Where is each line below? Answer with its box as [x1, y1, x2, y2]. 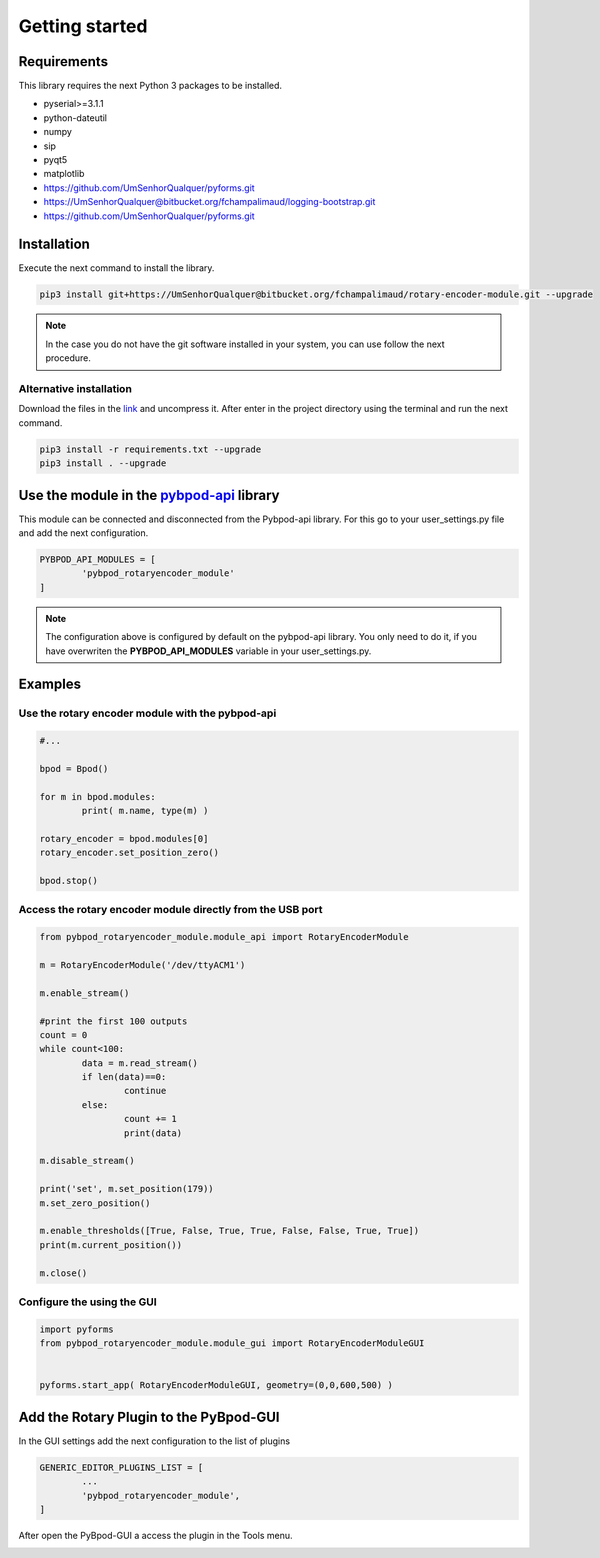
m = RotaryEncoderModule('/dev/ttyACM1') [39, 959, 246, 970]
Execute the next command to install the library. [18, 262, 215, 274]
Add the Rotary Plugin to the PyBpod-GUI [18, 1408, 280, 1425]
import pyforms [39, 1323, 114, 1335]
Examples [18, 676, 82, 693]
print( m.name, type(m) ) [81, 805, 209, 817]
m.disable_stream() [39, 1155, 135, 1167]
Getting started [18, 15, 148, 37]
